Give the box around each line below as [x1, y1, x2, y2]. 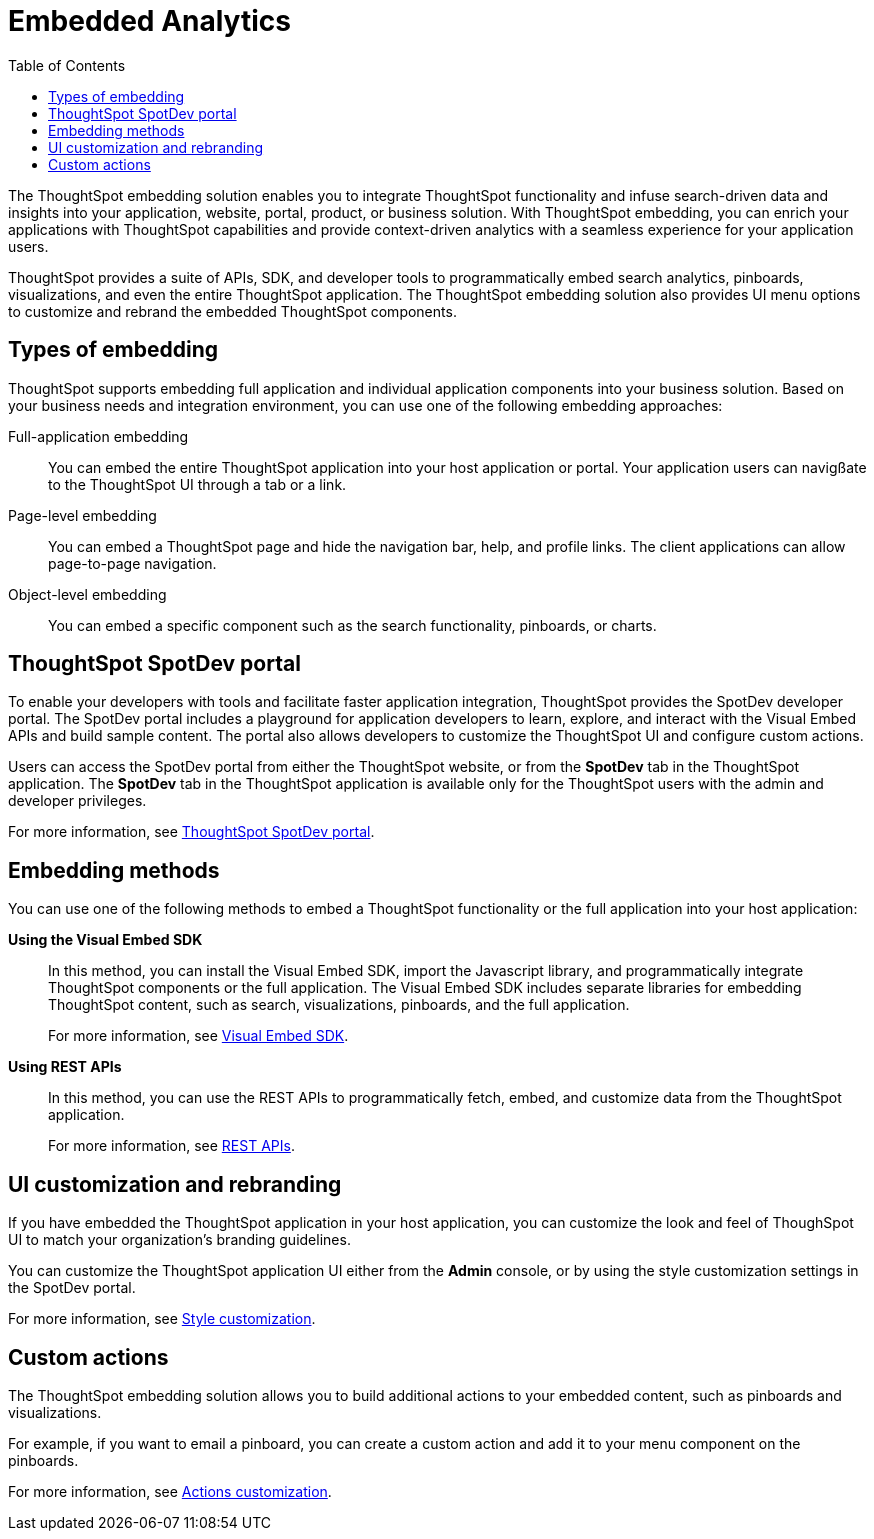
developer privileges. [8, 792, 147, 810]
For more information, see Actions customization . [8, 1482, 332, 1500]
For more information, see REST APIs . [48, 1137, 295, 1155]
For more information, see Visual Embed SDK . [48, 1027, 349, 1045]
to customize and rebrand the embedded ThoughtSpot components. [8, 302, 457, 320]
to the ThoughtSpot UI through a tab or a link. [48, 475, 347, 493]
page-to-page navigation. [48, 554, 217, 572]
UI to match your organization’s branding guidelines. [8, 1231, 351, 1249]
